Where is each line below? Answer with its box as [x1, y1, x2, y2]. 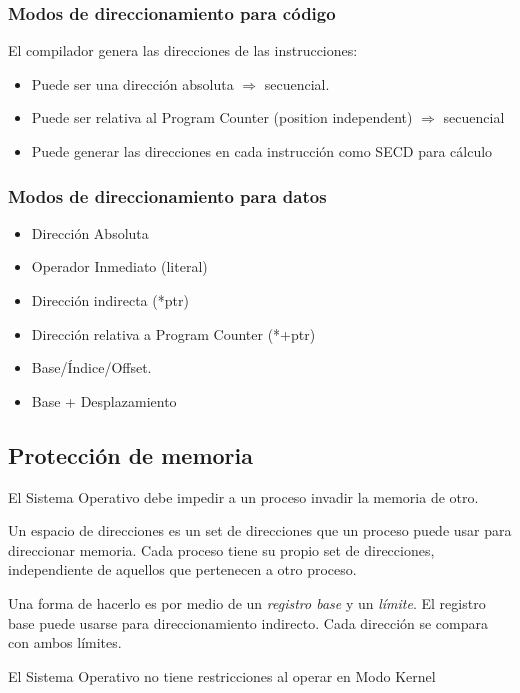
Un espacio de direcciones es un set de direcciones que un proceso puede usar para [8, 520, 512, 541]
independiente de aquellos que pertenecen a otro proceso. [8, 559, 357, 580]
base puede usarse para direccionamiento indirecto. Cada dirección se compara [8, 612, 489, 633]
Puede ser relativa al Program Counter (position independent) [31, 107, 413, 128]
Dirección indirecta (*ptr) [31, 290, 189, 310]
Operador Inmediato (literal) [31, 256, 208, 277]
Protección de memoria [8, 439, 253, 470]
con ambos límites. [8, 632, 122, 653]
